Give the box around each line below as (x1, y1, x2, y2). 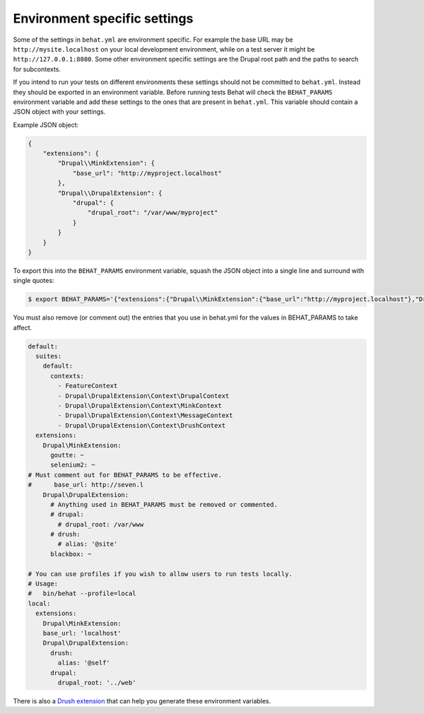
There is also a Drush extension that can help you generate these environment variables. (13, 696, 271, 705)
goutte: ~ (50, 451, 85, 459)
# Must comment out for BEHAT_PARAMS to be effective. (28, 471, 222, 479)
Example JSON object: (13, 120, 79, 129)
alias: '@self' (57, 659, 111, 667)
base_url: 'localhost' (42, 629, 122, 637)
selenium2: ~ (50, 461, 95, 469)
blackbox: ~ (50, 550, 92, 558)
